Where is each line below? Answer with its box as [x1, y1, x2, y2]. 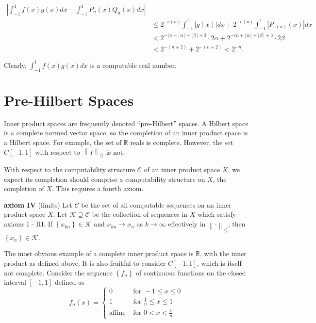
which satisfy [197, 209, 236, 219]
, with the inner [200, 248, 247, 258]
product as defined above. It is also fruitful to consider [4, 258, 166, 268]
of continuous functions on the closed [135, 267, 246, 277]
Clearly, [4, 60, 27, 70]
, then [228, 219, 246, 229]
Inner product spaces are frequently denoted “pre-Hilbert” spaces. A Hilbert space [4, 118, 249, 128]
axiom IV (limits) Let [4, 199, 72, 210]
